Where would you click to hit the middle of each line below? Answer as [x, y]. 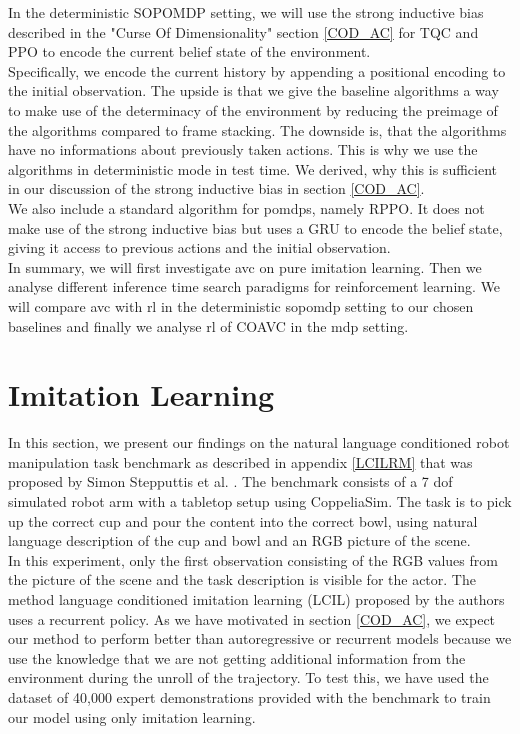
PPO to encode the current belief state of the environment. [189, 51]
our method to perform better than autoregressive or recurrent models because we [260, 638]
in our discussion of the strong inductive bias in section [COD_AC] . [216, 188]
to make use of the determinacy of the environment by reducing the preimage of [253, 109]
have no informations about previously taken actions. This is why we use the [243, 149]
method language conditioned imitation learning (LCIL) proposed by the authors [256, 598]
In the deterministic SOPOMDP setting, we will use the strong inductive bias [246, 12]
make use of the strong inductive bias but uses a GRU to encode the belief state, [255, 227]
